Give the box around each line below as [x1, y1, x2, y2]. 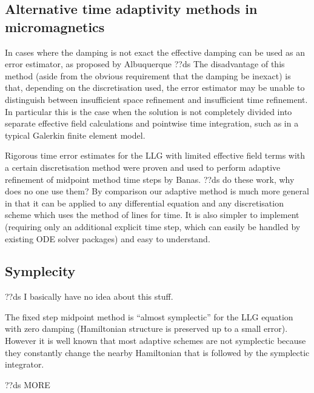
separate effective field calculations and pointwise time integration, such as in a [5, 117, 299, 130]
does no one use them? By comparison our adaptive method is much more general [5, 185, 309, 197]
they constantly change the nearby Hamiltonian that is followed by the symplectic [5, 346, 310, 358]
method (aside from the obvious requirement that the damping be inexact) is [5, 69, 291, 82]
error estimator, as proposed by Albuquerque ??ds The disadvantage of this [5, 58, 285, 70]
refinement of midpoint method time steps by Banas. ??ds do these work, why [5, 173, 295, 185]
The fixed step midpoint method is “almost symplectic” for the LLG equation [5, 310, 293, 323]
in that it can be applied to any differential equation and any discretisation [5, 196, 284, 209]
